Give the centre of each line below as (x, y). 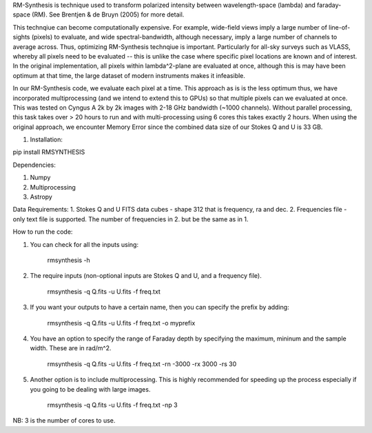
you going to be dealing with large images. (90, 389)
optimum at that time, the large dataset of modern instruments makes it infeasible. (129, 75)
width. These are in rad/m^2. (71, 348)
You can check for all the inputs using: (84, 244)
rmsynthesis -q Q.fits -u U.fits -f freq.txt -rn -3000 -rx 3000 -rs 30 (142, 364)
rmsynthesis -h (69, 260)
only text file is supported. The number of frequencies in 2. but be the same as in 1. (131, 219)
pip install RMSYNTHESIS (49, 152)
